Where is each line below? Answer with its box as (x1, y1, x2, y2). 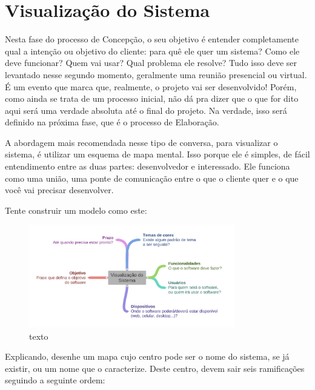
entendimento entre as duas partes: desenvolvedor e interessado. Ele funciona (5, 160, 290, 173)
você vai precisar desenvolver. (5, 183, 114, 196)
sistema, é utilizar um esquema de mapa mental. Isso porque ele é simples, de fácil (5, 148, 310, 160)
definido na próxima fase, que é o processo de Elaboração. (5, 116, 219, 128)
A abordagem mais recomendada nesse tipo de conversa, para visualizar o (5, 136, 278, 148)
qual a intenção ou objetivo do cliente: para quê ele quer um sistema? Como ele (5, 44, 300, 57)
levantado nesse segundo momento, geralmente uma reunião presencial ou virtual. (5, 68, 307, 81)
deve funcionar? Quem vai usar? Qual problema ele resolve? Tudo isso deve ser (5, 56, 297, 69)
